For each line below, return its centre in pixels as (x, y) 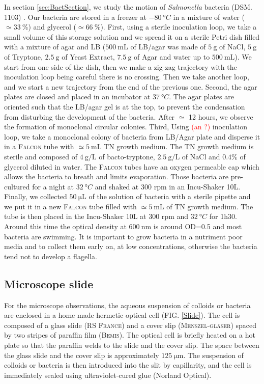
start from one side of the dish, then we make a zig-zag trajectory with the (121, 66)
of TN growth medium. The (210, 206)
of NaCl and (201, 156)
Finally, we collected (36, 196)
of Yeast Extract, (88, 56)
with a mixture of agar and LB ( (55, 47)
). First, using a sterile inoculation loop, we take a (179, 27)
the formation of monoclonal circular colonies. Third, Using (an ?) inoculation (126, 127)
